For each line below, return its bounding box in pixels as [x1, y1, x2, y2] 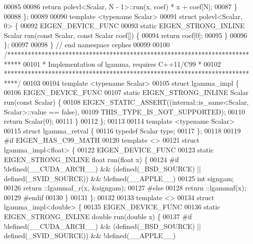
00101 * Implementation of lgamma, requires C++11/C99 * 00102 [23, 58, 221, 69]
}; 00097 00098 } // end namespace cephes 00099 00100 [4, 39, 170, 50]
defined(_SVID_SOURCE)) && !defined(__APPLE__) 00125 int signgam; [4, 173, 234, 183]
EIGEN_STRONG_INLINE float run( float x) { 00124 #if [4, 154, 179, 164]
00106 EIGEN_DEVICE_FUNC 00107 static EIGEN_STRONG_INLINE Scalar [4, 87, 249, 97]
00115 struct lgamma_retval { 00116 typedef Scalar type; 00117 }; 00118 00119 [4, 125, 241, 135]
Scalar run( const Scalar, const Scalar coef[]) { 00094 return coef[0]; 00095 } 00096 [4, 30, 247, 40]
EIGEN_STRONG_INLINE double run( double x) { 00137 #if [4, 211, 192, 222]
